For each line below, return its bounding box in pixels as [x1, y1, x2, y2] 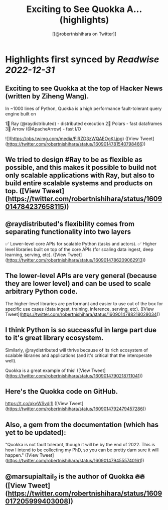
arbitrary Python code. [5, 287, 78, 296]
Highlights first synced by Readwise [5, 54, 159, 65]
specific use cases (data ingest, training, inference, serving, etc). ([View [5, 306, 154, 312]
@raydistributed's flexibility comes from [5, 219, 134, 228]
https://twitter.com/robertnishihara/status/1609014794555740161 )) [7, 458, 144, 464]
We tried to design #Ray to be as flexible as [5, 156, 142, 164]
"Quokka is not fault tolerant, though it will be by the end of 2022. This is [5, 442, 155, 448]
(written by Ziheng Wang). [5, 92, 89, 101]
